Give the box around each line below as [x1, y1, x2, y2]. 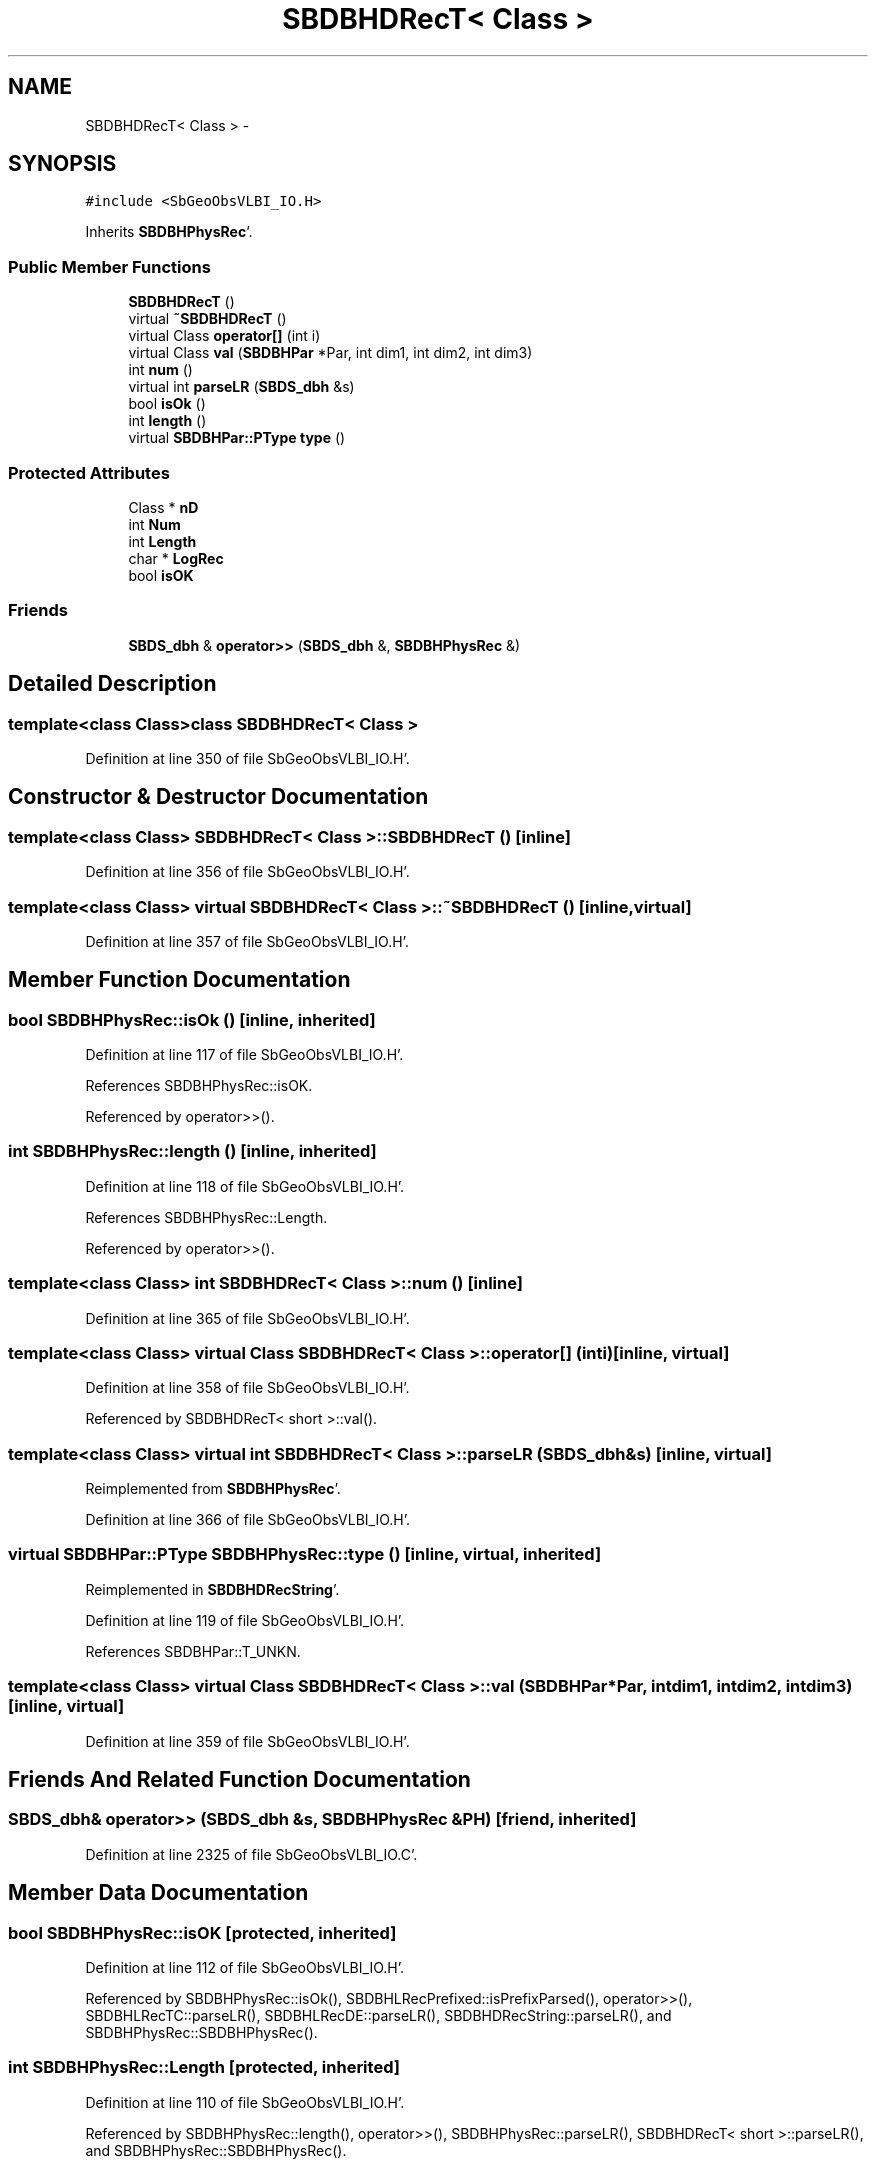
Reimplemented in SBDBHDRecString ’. [85, 1580, 340, 1598]
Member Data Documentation [8, 1880, 309, 1906]
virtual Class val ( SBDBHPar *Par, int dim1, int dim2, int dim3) [128, 344, 533, 362]
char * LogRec [128, 549, 224, 567]
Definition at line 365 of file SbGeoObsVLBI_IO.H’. [85, 1309, 410, 1327]
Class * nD [128, 498, 199, 516]
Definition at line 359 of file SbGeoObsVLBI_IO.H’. [85, 1732, 410, 1750]
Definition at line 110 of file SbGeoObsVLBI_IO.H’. [85, 2093, 405, 2111]
